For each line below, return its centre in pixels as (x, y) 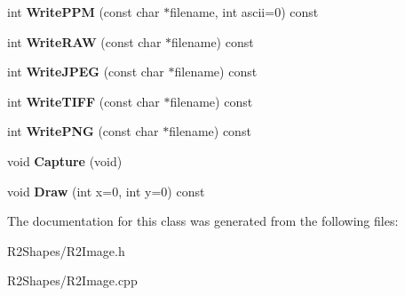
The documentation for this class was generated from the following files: (203, 221)
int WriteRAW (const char (84, 41)
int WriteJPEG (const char (86, 72)
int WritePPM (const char (83, 12)
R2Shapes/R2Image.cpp (72, 280)
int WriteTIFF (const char (83, 101)
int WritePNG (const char (83, 131)
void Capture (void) (65, 160)
